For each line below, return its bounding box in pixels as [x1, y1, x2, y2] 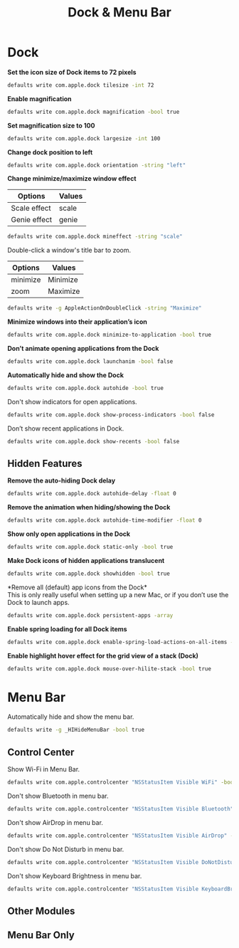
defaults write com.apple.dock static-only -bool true [7, 544, 174, 551]
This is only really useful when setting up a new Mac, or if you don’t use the [7, 590, 229, 599]
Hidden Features [7, 457, 83, 470]
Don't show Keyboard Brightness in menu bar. [7, 871, 142, 880]
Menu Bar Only [7, 929, 75, 942]
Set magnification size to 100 [7, 121, 95, 130]
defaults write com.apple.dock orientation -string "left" [7, 162, 186, 169]
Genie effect [11, 215, 52, 225]
